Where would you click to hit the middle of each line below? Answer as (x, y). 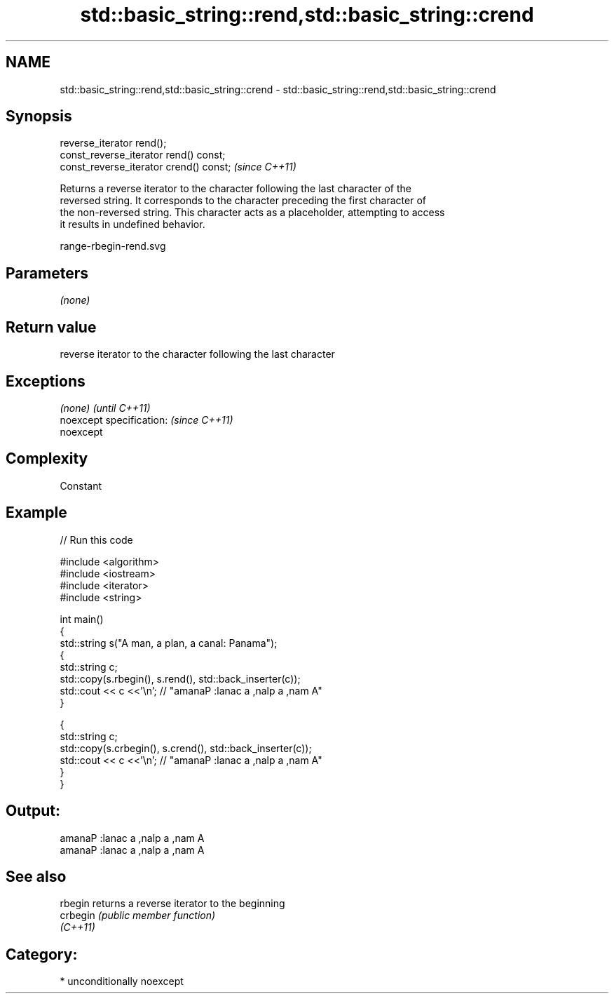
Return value (51, 327)
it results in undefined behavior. (132, 224)
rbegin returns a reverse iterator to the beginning (172, 904)
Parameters (47, 273)
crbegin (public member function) (138, 916)
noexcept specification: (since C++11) (146, 420)
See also (36, 876)
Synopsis (39, 116)
